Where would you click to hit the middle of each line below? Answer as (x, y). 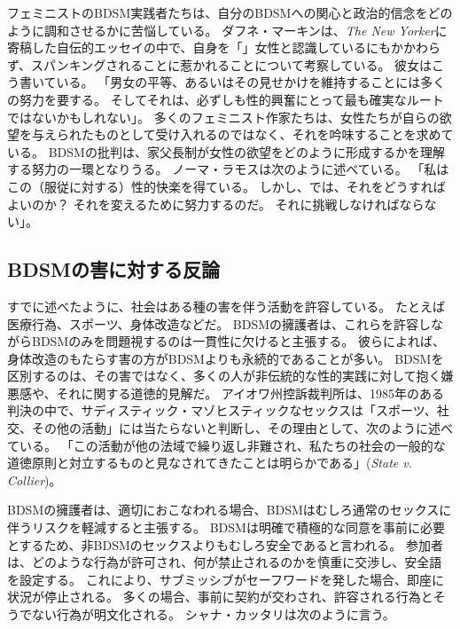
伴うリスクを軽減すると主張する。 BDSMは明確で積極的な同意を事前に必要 (226, 527)
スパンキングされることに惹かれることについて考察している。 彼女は (232, 64)
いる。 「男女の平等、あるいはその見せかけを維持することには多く (251, 82)
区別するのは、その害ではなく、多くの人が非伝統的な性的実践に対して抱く (224, 376)
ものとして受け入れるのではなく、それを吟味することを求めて (273, 134)
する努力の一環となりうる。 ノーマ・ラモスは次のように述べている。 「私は (228, 169)
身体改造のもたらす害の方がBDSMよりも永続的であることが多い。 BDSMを (226, 358)
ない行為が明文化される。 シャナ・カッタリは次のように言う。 (213, 614)
